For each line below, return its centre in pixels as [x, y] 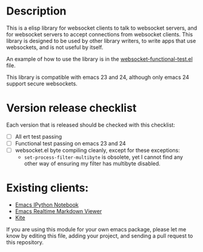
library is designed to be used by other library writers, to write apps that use [101, 41]
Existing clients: [48, 188]
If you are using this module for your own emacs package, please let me [96, 229]
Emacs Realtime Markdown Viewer [58, 211]
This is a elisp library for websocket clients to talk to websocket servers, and [102, 28]
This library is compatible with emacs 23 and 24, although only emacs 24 [98, 77]
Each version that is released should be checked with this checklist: [91, 125]
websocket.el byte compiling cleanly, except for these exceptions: [98, 150]
